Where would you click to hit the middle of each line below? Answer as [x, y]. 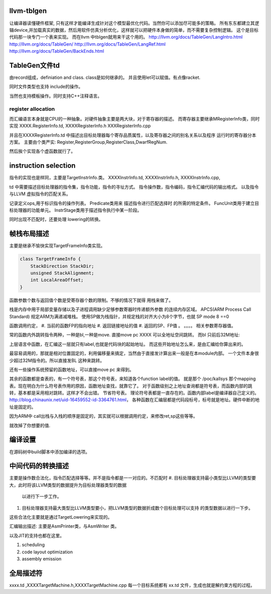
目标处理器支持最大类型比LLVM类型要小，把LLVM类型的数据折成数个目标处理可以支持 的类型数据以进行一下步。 [138, 508]
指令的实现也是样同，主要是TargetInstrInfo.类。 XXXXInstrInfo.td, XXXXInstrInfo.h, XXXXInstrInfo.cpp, [115, 178]
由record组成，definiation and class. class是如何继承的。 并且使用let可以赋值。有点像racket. [105, 77]
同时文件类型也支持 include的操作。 [46, 87]
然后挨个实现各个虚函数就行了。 [42, 151]
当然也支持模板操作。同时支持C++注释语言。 [56, 96]
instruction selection [42, 166]
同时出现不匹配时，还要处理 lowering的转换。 [56, 219]
